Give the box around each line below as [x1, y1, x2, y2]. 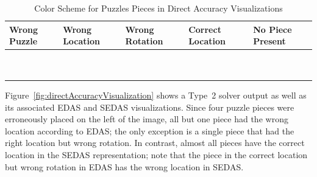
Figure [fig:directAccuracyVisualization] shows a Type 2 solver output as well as [5, 88, 307, 101]
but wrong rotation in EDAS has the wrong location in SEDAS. [5, 160, 244, 173]
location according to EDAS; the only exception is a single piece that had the [5, 124, 294, 137]
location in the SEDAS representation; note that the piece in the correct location [5, 148, 308, 161]
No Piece [253, 23, 292, 35]
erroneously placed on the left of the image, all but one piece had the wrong [5, 113, 288, 125]
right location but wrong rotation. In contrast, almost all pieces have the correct [5, 136, 305, 149]
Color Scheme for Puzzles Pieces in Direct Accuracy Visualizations [34, 2, 283, 14]
